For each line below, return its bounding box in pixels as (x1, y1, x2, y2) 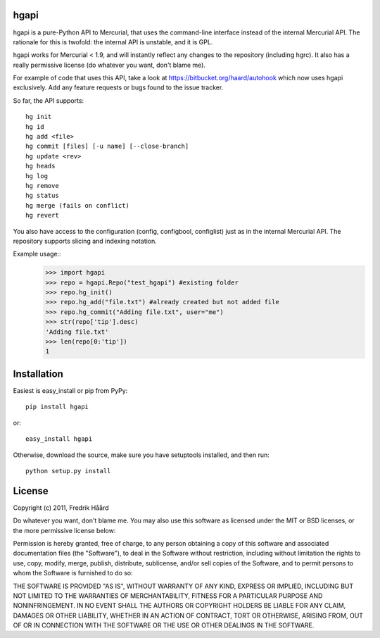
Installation (13, 368, 63, 380)
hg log (25, 172, 49, 180)
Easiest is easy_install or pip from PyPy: (13, 386, 128, 394)
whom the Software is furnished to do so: (13, 569, 133, 577)
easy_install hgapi (25, 435, 93, 443)
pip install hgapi (25, 403, 89, 411)
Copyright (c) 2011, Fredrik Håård (13, 503, 109, 512)
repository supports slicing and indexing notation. (13, 237, 158, 245)
